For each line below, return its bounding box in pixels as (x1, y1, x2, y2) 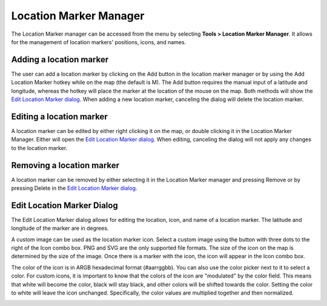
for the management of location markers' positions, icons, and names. (11, 38, 187, 45)
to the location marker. (11, 144, 68, 151)
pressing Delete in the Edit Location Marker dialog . (11, 184, 137, 192)
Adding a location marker (11, 54, 109, 65)
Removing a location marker (11, 160, 120, 171)
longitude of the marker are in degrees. (11, 224, 109, 232)
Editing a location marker (11, 111, 108, 122)
